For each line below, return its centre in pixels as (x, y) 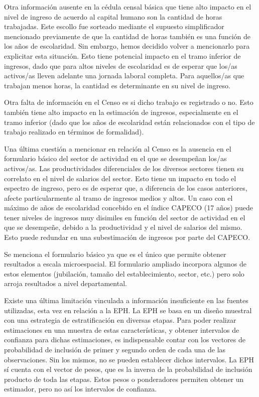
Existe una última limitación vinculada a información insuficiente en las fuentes (126, 300)
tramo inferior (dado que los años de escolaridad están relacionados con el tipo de (129, 122)
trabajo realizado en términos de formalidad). (74, 132)
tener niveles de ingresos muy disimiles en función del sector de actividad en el (125, 217)
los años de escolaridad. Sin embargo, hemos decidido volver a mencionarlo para (127, 46)
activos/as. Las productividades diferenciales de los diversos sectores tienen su (124, 168)
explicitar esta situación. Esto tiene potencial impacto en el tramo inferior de (122, 55)
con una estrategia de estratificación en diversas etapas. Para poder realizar (120, 320)
